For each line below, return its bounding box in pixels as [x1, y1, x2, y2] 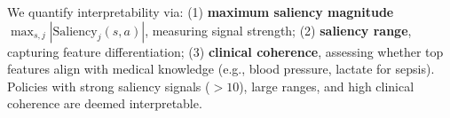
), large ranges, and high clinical [239, 76, 414, 95]
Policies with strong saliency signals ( [7, 76, 210, 95]
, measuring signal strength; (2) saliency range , [145, 20, 412, 39]
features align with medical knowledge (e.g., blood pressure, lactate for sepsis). [7, 59, 435, 78]
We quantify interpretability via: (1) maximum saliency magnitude [7, 3, 394, 20]
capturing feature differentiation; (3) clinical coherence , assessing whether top [7, 42, 444, 60]
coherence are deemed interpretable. [7, 94, 202, 113]
